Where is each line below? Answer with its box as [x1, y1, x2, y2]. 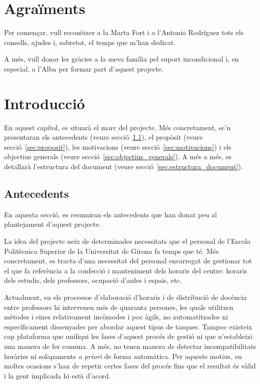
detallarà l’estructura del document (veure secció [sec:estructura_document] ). [4, 161, 243, 171]
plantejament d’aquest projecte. [4, 219, 101, 229]
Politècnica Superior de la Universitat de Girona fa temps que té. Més [4, 245, 219, 256]
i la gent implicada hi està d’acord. [4, 370, 111, 380]
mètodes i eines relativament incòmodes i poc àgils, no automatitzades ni [4, 311, 228, 322]
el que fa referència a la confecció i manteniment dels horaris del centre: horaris [4, 265, 247, 275]
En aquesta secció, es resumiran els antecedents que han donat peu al [4, 209, 217, 219]
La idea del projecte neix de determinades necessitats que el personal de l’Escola [4, 235, 251, 246]
